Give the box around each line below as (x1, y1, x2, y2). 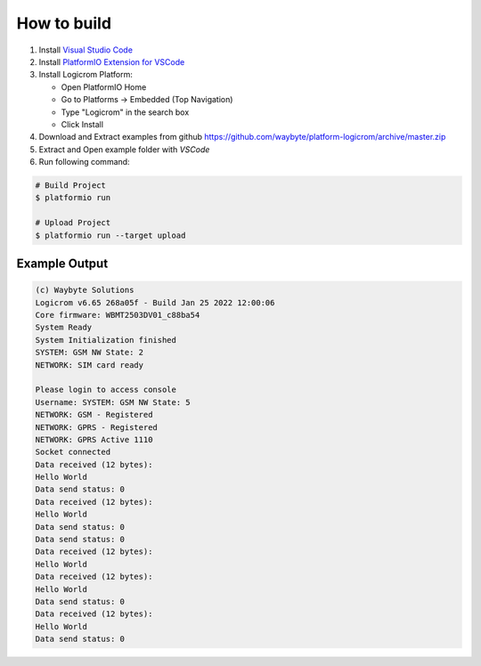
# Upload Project (35, 218, 111, 228)
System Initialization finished (35, 335, 177, 345)
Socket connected (35, 447, 111, 458)
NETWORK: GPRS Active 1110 (35, 435, 153, 444)
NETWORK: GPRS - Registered (35, 422, 158, 432)
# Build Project (35, 181, 107, 191)
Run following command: (38, 157, 130, 167)
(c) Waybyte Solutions (35, 285, 135, 296)
